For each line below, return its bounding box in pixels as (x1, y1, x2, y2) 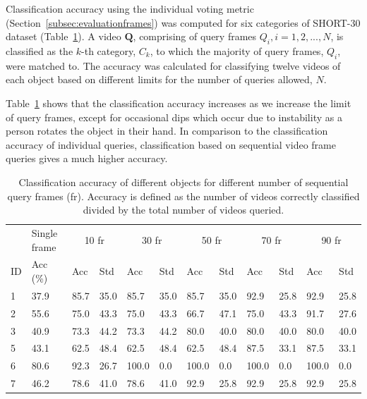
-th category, (81, 43, 136, 58)
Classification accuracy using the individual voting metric (6, 1, 254, 16)
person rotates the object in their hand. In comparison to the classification (6, 123, 328, 138)
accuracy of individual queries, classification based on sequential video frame (6, 137, 336, 152)
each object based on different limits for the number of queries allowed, (6, 72, 313, 87)
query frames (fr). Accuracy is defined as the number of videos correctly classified (7, 188, 360, 203)
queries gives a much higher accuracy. (6, 151, 168, 166)
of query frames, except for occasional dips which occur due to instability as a (6, 109, 342, 124)
